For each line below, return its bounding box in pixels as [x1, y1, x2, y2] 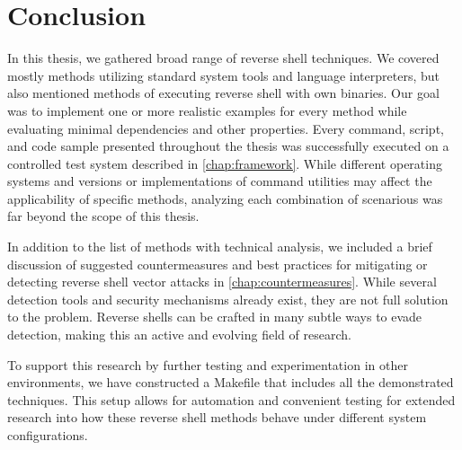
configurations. [7, 426, 88, 444]
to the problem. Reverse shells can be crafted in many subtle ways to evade [7, 307, 422, 326]
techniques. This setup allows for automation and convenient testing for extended [7, 390, 456, 409]
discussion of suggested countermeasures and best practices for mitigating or [7, 254, 428, 273]
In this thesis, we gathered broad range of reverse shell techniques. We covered [7, 49, 440, 67]
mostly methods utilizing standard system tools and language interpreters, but [7, 66, 440, 84]
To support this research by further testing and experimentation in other [7, 355, 408, 374]
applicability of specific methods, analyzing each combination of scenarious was [7, 189, 443, 207]
